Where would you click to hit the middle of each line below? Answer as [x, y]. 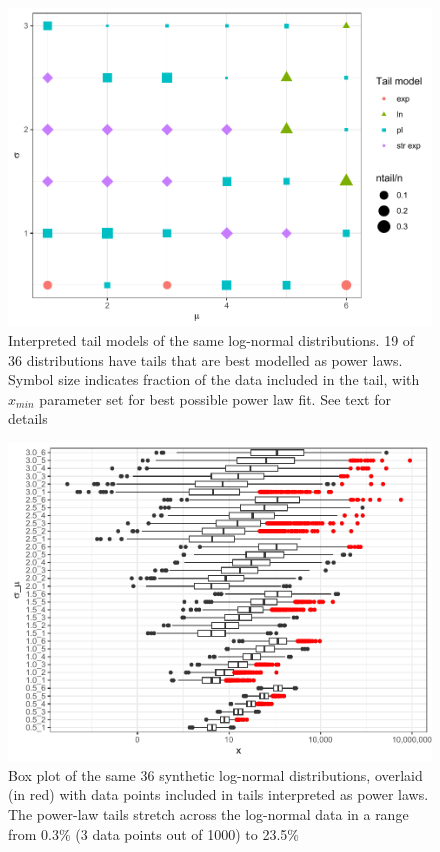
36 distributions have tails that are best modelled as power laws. [205, 359]
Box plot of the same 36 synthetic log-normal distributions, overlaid [215, 774]
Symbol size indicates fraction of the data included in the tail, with [214, 379]
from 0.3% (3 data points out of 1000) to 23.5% [154, 833]
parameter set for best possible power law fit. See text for [215, 398]
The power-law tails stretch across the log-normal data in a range [208, 813]
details [28, 418]
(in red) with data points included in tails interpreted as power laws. [218, 794]
